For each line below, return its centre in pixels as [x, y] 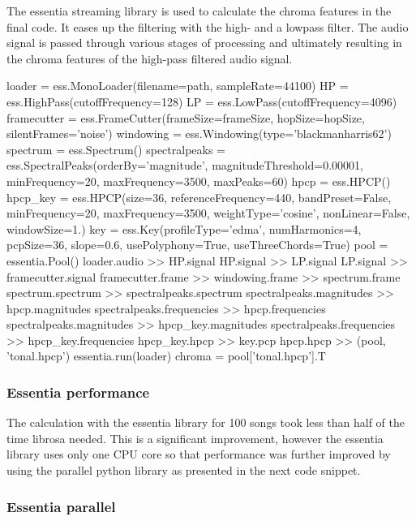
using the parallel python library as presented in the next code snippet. [184, 470]
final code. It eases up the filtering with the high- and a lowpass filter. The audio [208, 26]
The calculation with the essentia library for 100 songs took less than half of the [206, 422]
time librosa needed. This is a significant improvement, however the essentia [195, 438]
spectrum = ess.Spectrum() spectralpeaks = [116, 149]
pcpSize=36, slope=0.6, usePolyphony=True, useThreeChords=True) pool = [197, 245]
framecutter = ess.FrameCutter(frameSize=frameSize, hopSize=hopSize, [186, 117]
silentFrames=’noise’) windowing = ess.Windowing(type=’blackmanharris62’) [199, 133]
